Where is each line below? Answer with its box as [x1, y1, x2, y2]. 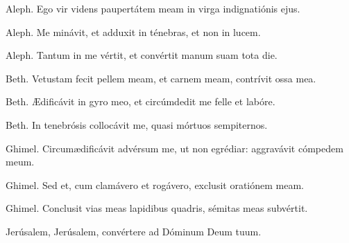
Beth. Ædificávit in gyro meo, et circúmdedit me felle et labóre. [6, 94, 275, 109]
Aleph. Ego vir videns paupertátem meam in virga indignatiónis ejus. [6, 1, 300, 15]
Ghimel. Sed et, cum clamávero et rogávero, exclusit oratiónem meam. [6, 177, 304, 192]
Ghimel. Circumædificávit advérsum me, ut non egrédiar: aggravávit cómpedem [6, 141, 343, 155]
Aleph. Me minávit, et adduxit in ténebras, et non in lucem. [6, 24, 261, 39]
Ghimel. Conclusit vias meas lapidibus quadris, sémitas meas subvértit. [6, 201, 308, 215]
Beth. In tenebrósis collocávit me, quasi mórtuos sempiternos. [6, 117, 268, 132]
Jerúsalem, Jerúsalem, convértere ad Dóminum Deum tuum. [6, 224, 262, 238]
